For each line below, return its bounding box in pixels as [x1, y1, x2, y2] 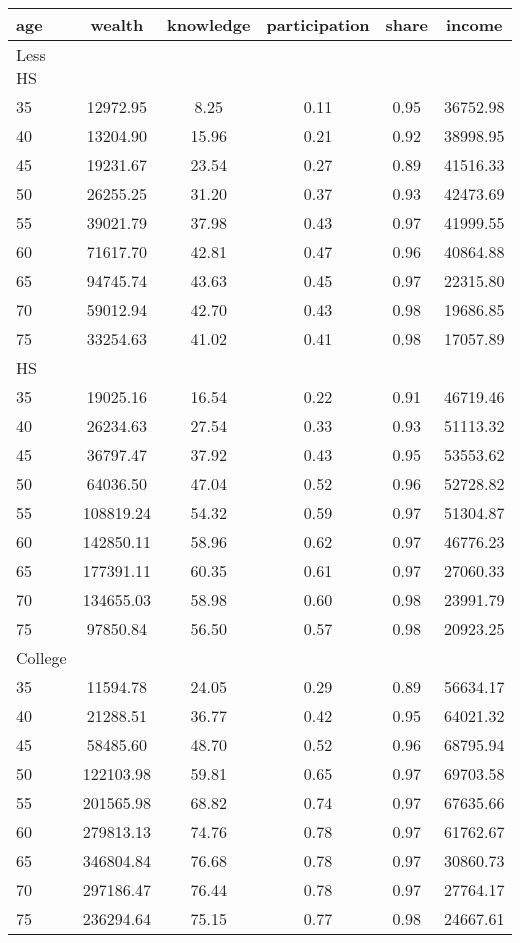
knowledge [167, 13, 251, 36]
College [16, 646, 67, 669]
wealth [90, 13, 144, 36]
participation [266, 13, 370, 36]
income [446, 13, 503, 36]
